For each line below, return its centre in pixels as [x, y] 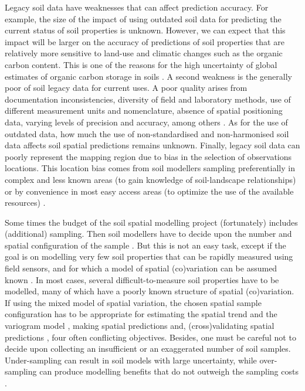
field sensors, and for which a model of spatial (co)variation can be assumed [141, 268]
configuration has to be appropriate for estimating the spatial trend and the [141, 314]
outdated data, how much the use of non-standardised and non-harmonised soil [147, 133]
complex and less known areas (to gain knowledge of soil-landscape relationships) [150, 179]
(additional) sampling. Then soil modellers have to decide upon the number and [148, 234]
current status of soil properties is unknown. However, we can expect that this [145, 30]
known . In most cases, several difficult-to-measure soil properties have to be [142, 279]
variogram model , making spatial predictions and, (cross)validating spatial [140, 326]
